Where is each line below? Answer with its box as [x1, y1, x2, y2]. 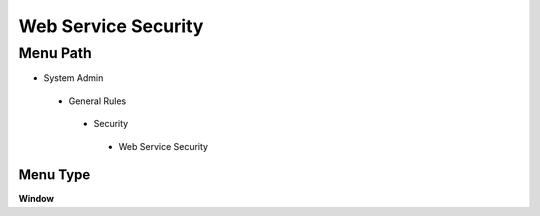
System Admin [43, 72, 104, 84]
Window [18, 193, 55, 205]
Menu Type [18, 166, 91, 184]
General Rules [68, 95, 127, 107]
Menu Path [18, 44, 92, 62]
